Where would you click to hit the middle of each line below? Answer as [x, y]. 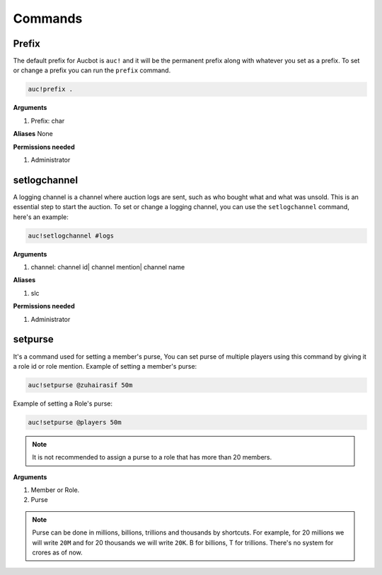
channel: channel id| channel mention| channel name [108, 267]
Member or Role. [55, 490]
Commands [48, 18]
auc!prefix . [51, 89]
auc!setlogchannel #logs [71, 235]
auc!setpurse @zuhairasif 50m [80, 385]
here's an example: [41, 217]
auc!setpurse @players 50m [75, 422]
